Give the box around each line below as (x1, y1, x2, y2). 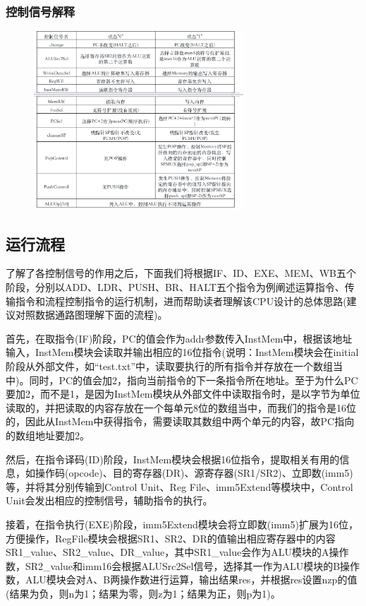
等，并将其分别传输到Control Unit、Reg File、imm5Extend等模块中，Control (6, 479, 353, 494)
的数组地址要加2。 (6, 427, 90, 442)
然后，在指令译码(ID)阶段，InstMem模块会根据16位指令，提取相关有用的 (6, 451, 340, 466)
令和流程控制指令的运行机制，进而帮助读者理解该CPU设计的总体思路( (25, 293, 347, 308)
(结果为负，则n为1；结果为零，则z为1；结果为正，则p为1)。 (6, 586, 281, 600)
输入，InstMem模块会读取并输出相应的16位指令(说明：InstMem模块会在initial (6, 345, 359, 360)
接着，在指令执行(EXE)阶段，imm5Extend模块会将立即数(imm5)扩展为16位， (6, 516, 358, 531)
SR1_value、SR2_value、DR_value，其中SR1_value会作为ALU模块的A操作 (6, 545, 349, 559)
